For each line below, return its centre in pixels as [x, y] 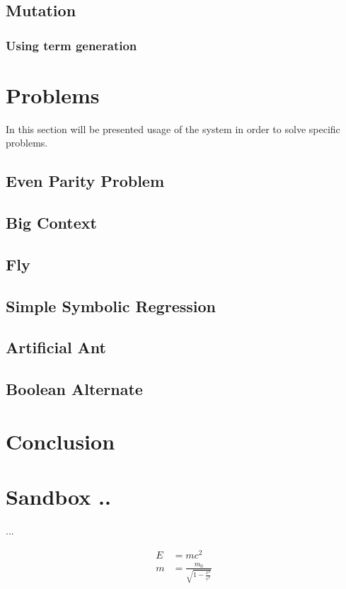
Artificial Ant [56, 347]
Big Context [51, 223]
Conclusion [60, 441]
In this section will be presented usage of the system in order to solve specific [173, 128]
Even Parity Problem [85, 181]
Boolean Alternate [74, 389]
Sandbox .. [58, 497]
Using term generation [71, 45]
